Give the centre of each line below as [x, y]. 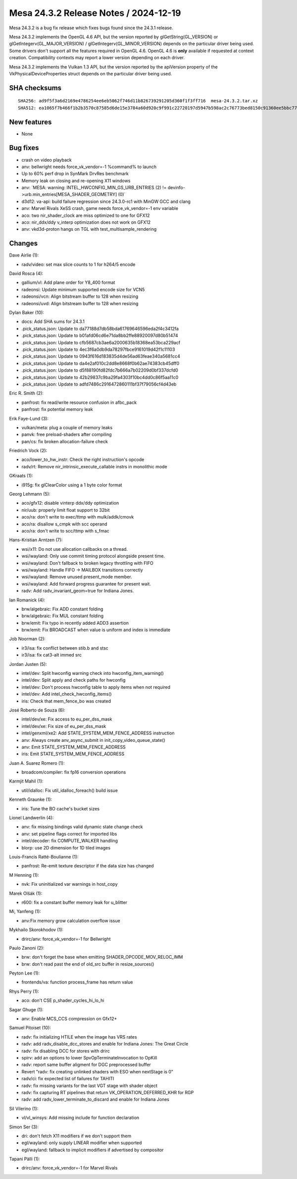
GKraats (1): [21, 476]
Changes [24, 243]
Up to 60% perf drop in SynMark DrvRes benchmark [75, 174]
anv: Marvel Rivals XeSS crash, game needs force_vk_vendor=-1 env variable [100, 208]
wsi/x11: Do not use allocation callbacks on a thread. [75, 549]
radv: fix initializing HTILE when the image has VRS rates [79, 1037]
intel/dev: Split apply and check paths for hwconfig [74, 680]
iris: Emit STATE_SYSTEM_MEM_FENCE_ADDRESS [73, 754]
